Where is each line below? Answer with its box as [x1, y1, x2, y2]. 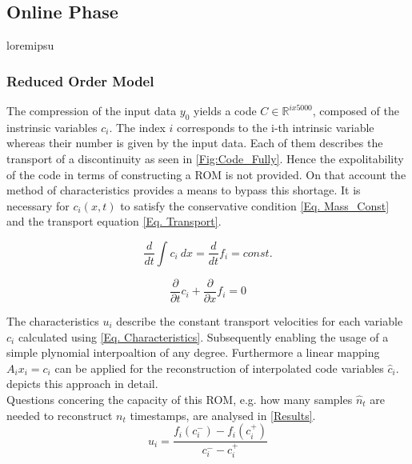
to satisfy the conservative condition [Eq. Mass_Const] [120, 197, 390, 214]
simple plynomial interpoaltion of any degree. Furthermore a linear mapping [6, 344, 380, 361]
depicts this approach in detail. [6, 375, 158, 392]
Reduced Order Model [6, 70, 154, 90]
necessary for [6, 197, 70, 214]
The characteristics [6, 313, 99, 330]
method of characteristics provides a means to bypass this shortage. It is [6, 182, 361, 198]
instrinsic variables [6, 118, 98, 135]
